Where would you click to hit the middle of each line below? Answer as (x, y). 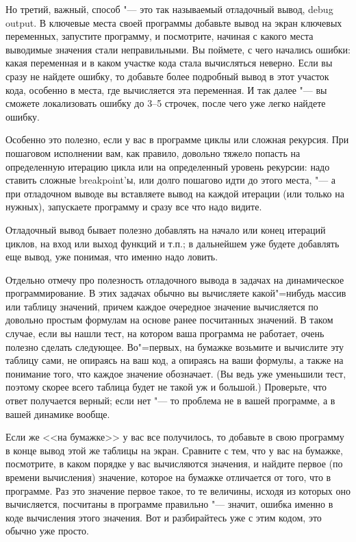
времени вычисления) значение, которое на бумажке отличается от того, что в (168, 477)
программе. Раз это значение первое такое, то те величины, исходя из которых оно (178, 490)
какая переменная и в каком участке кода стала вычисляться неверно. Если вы (169, 63)
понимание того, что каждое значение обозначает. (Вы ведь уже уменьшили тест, (176, 373)
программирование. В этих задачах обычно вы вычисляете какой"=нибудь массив (176, 293)
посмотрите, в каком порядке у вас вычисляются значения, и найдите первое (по (174, 464)
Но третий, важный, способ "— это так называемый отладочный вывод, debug (169, 9)
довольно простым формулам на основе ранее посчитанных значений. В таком (169, 320)
